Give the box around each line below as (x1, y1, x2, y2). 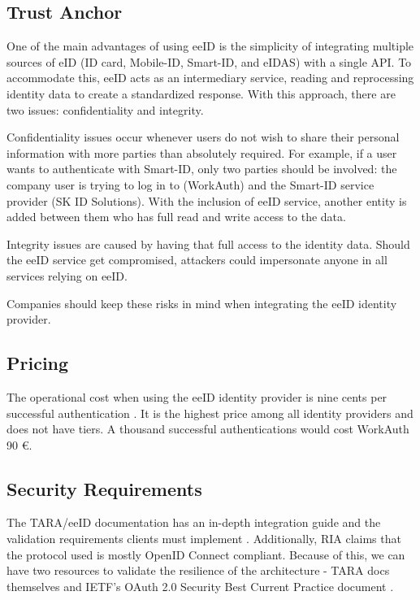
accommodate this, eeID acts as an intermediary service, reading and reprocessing (6, 69, 414, 86)
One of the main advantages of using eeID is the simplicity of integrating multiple (6, 37, 414, 54)
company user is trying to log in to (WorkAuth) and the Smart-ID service (6, 176, 375, 193)
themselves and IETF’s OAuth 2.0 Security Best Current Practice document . (6, 577, 394, 594)
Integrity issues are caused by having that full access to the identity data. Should (6, 235, 410, 252)
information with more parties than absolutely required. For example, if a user (6, 144, 397, 161)
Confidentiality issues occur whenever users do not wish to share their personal (6, 128, 400, 146)
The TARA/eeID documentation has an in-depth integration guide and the (6, 514, 381, 531)
